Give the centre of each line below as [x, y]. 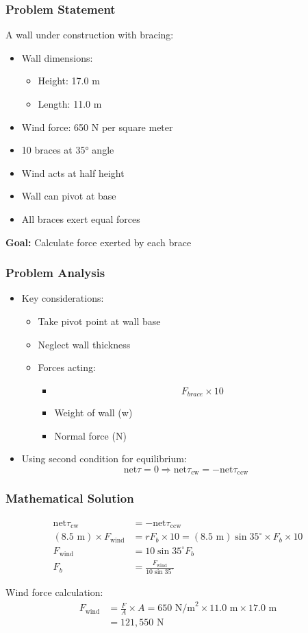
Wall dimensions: [57, 57]
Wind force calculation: [54, 592]
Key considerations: [63, 298]
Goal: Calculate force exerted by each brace [99, 242]
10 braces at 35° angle [68, 150]
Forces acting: [67, 367]
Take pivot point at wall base [99, 321]
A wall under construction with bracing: [90, 35]
